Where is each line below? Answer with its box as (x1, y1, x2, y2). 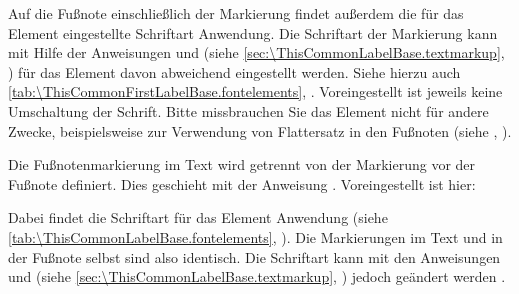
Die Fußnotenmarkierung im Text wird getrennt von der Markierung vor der (8, 154, 476, 175)
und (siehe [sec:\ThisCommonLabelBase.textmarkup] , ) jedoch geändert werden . (8, 266, 506, 287)
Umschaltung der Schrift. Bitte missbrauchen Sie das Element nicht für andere (8, 100, 489, 121)
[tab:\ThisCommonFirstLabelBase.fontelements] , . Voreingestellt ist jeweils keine (8, 81, 503, 102)
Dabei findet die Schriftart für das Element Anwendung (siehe (8, 207, 388, 228)
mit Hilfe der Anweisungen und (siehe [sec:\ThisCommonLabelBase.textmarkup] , (8, 42, 505, 63)
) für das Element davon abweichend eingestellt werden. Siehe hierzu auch (8, 61, 461, 82)
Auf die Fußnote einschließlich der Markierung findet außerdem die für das (8, 3, 464, 23)
